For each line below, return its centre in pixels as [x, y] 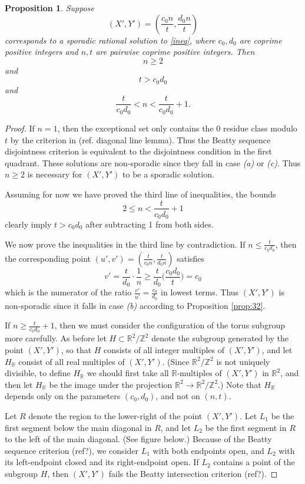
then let [19, 384]
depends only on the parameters [63, 396]
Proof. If [20, 128]
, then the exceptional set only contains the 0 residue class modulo [177, 128]
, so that [76, 350]
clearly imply [28, 224]
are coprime [261, 40]
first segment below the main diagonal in [78, 427]
